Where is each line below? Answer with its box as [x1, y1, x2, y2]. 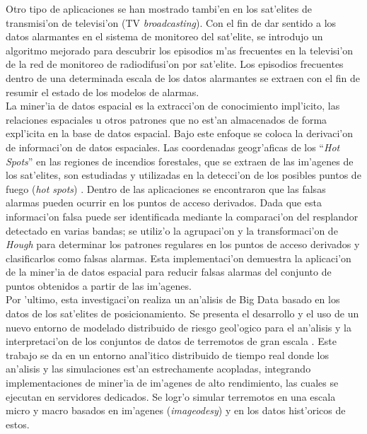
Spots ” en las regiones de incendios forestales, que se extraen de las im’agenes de [6, 153, 354, 168]
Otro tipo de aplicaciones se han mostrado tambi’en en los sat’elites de [6, 1, 312, 16]
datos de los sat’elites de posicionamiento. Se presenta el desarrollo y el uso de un [6, 306, 359, 321]
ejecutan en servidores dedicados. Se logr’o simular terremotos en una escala [6, 389, 336, 404]
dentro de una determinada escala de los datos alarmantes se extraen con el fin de [6, 70, 360, 85]
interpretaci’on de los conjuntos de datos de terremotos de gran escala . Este [6, 334, 337, 348]
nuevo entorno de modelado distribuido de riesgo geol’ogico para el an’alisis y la [6, 319, 351, 334]
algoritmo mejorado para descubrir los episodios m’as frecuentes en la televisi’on [6, 42, 354, 57]
